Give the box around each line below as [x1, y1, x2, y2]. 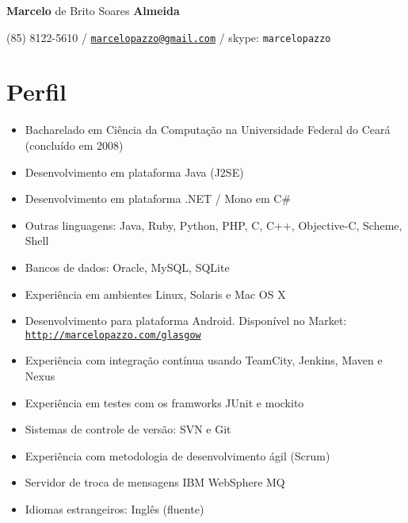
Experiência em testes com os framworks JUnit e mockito [25, 394, 304, 410]
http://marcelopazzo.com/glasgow [25, 329, 201, 341]
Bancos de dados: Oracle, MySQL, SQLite [25, 258, 230, 275]
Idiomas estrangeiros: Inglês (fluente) [25, 500, 204, 517]
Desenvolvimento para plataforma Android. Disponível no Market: [25, 312, 347, 329]
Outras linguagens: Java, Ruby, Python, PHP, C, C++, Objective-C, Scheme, [25, 216, 402, 233]
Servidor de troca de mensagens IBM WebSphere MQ [25, 474, 285, 491]
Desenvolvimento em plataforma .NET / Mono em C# [25, 190, 292, 207]
